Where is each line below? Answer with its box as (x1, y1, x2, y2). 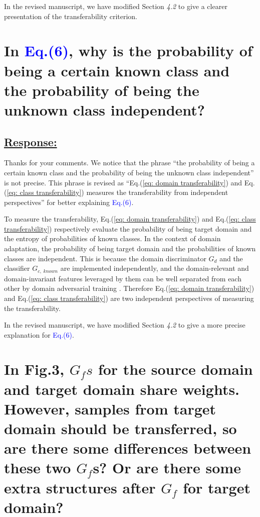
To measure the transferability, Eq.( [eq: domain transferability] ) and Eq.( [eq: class (4, 214, 256, 224)
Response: (4, 134, 57, 149)
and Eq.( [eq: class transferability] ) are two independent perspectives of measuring (4, 292, 254, 303)
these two (4, 457, 71, 478)
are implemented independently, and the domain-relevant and (60, 263, 249, 273)
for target (183, 477, 250, 497)
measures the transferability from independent (86, 187, 228, 197)
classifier (4, 263, 30, 273)
